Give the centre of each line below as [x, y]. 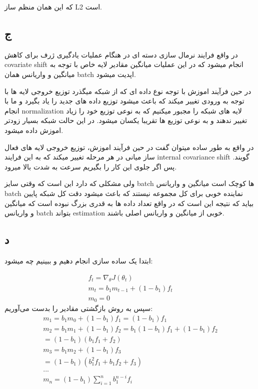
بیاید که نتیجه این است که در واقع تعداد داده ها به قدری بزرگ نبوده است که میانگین [129, 203]
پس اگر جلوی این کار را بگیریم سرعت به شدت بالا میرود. [91, 166]
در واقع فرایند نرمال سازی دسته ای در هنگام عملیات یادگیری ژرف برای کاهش [121, 54]
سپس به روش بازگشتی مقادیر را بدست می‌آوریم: [79, 308]
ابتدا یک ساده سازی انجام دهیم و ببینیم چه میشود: [79, 260]
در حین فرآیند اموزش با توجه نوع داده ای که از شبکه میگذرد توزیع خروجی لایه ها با [128, 91]
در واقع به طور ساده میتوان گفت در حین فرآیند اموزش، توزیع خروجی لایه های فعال [129, 147]
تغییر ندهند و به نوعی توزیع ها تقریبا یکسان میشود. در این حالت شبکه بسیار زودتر [126, 120]
